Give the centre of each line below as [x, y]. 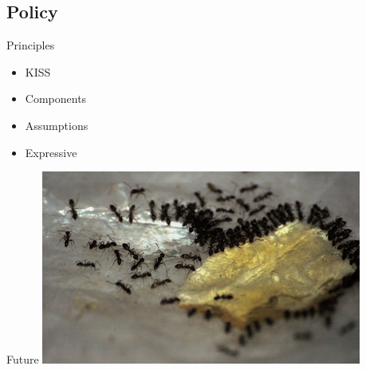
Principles [31, 45]
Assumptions [57, 125]
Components [56, 98]
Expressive [51, 152]
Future [23, 359]
